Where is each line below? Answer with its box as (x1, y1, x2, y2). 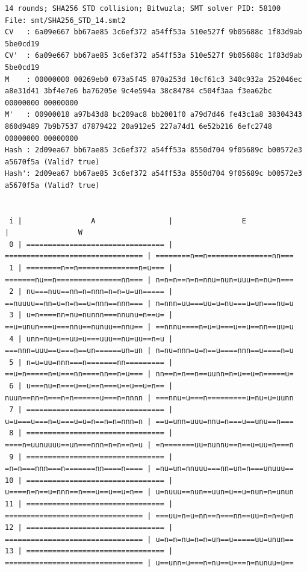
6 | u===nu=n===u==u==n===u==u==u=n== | (9, 382, 173, 390)
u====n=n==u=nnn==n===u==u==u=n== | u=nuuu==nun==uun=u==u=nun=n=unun (5, 488, 294, 497)
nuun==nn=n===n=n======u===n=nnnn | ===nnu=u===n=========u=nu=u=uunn (5, 393, 294, 402)
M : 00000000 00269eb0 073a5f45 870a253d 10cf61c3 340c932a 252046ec (5, 75, 302, 84)
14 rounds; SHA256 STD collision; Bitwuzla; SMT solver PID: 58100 (5, 4, 281, 13)
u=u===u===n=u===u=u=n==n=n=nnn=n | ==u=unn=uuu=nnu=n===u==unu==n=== (5, 417, 294, 426)
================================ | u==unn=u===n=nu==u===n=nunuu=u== (5, 558, 294, 567)
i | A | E (9, 216, 246, 225)
